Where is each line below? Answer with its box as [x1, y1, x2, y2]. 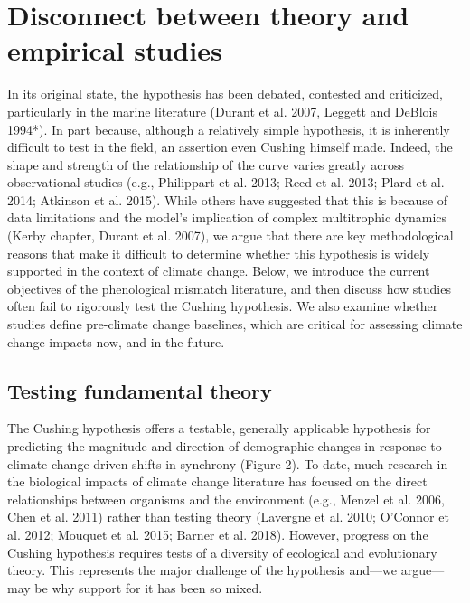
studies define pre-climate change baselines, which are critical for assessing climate [7, 315, 463, 334]
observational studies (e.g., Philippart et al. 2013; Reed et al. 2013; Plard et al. [7, 173, 445, 192]
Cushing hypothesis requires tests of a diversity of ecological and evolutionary [7, 542, 437, 561]
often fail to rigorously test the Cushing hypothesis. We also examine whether [7, 297, 438, 316]
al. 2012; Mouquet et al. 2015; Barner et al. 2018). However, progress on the [7, 524, 428, 543]
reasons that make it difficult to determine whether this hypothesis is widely [7, 243, 430, 262]
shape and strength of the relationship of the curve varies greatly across [7, 155, 404, 174]
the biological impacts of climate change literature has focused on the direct [7, 472, 428, 491]
